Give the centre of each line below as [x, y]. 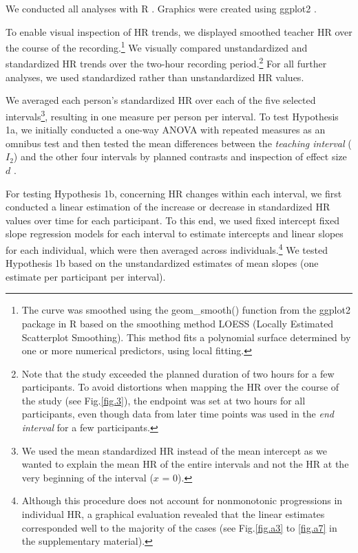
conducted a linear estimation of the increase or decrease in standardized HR [168, 207]
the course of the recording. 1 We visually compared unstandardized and [157, 46]
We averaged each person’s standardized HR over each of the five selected [161, 100]
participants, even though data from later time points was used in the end [178, 414]
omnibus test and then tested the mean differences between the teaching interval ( [179, 143]
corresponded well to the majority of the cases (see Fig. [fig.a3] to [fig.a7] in [179, 527]
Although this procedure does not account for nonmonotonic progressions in [182, 500]
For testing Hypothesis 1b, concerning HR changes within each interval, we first [174, 193]
